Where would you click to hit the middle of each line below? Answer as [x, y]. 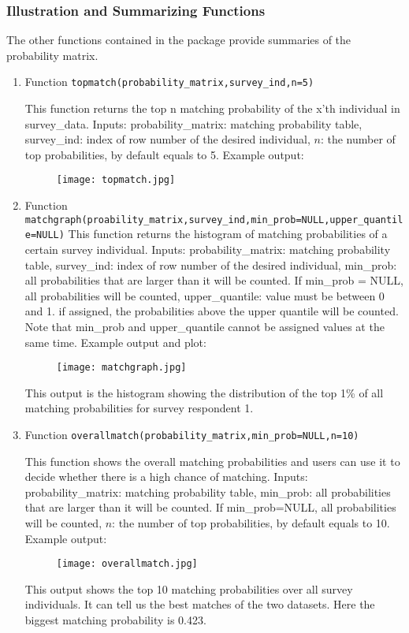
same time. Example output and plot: [115, 342]
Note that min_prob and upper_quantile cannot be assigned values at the [204, 326]
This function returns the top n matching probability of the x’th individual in [212, 108]
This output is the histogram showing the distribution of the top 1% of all [204, 392]
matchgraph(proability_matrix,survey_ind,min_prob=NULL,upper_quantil [214, 220]
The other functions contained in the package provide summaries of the [179, 40]
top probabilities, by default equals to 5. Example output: [164, 154]
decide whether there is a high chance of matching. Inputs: [166, 477]
